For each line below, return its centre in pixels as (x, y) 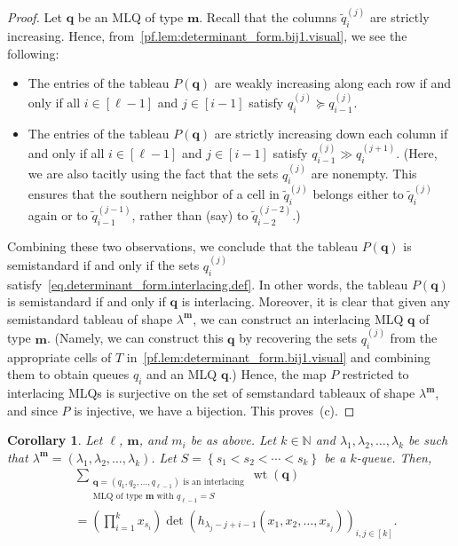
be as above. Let (233, 440)
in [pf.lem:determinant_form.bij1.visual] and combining (278, 356)
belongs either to (358, 194)
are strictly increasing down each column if (331, 134)
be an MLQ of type (130, 17)
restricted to (375, 374)
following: (33, 53)
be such (428, 440)
